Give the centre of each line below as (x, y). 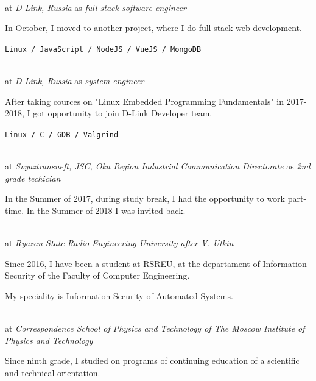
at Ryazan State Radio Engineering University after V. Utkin (119, 243)
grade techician (33, 178)
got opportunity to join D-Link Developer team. (123, 113)
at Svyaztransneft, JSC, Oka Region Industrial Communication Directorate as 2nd (158, 166)
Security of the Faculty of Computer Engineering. (97, 275)
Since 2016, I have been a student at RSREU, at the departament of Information (156, 263)
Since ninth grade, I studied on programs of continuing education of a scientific (152, 361)
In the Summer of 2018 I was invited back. (106, 210)
